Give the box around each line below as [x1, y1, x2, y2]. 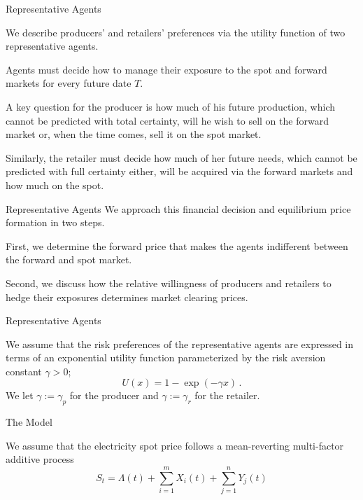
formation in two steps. [6, 215, 105, 230]
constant [6, 363, 42, 378]
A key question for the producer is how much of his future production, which [6, 99, 336, 113]
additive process [6, 452, 74, 466]
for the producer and [69, 388, 159, 403]
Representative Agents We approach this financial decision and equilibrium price [6, 201, 351, 216]
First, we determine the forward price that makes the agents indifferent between [6, 238, 348, 253]
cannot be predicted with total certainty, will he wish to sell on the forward [6, 113, 329, 127]
